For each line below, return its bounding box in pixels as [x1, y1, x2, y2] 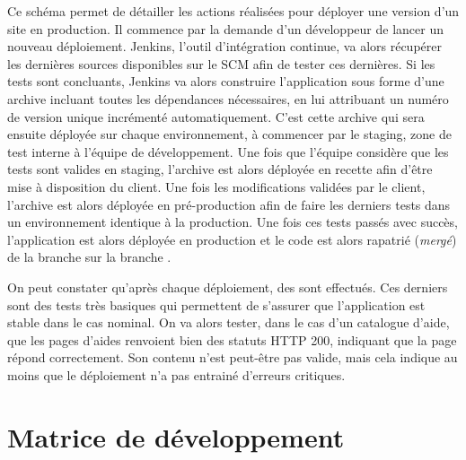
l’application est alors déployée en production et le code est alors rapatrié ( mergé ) [7, 230, 457, 248]
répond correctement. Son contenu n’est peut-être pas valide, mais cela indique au [7, 348, 458, 367]
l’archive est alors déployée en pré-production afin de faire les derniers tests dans [7, 195, 451, 213]
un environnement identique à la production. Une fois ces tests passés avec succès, [7, 213, 458, 231]
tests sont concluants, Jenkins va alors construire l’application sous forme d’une [7, 72, 444, 91]
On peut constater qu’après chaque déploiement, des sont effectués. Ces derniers [7, 277, 448, 296]
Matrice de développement [7, 418, 345, 455]
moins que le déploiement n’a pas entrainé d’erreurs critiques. [7, 365, 346, 384]
